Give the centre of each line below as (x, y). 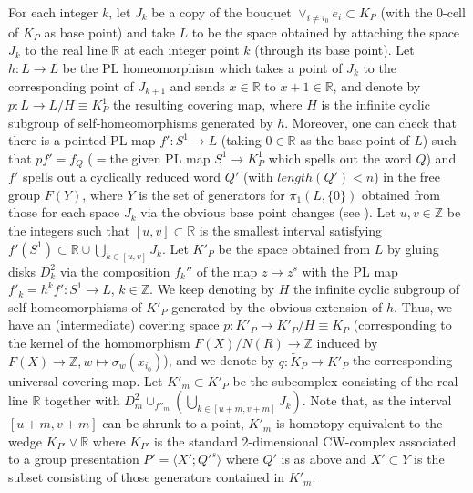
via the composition (115, 271)
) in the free (407, 177)
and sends (197, 85)
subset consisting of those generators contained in (147, 477)
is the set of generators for (212, 194)
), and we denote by (219, 360)
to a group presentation (74, 459)
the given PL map (160, 157)
